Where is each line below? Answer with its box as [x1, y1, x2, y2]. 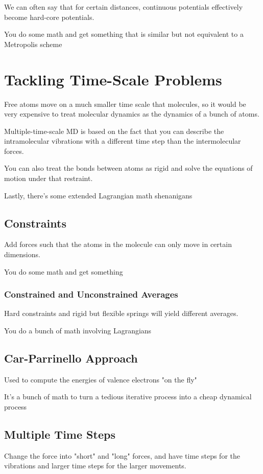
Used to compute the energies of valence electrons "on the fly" [4, 374, 197, 385]
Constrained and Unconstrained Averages [4, 288, 178, 301]
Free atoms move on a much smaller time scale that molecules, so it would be [4, 98, 246, 109]
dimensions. [4, 249, 40, 260]
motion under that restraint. [4, 173, 93, 184]
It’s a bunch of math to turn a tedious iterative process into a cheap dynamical [4, 391, 252, 402]
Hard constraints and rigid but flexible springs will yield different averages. [4, 308, 238, 319]
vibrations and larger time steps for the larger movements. [4, 460, 186, 471]
